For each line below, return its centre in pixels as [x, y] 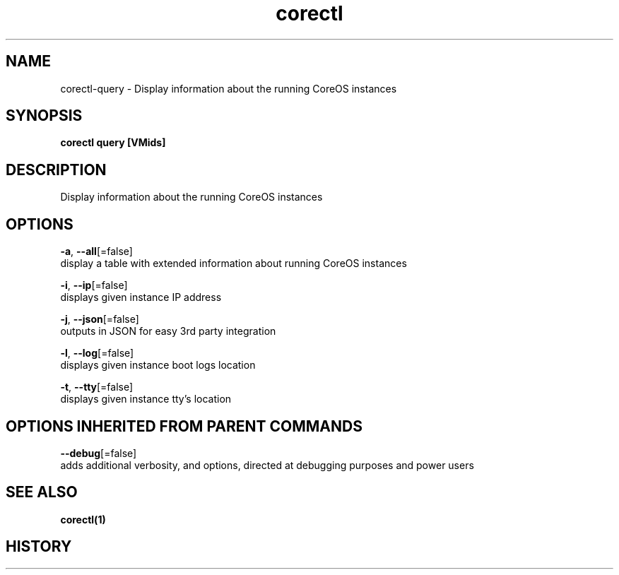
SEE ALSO [42, 492]
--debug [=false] [99, 453]
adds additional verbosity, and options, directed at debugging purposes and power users [267, 465]
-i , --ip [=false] [94, 285]
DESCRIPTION [56, 170]
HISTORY [39, 547]
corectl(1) [83, 519]
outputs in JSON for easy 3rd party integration [168, 331]
